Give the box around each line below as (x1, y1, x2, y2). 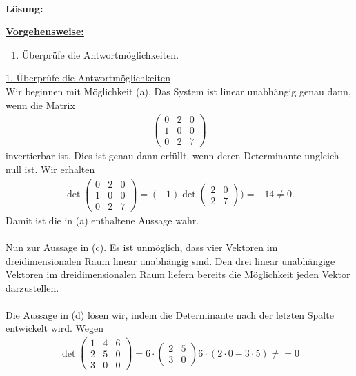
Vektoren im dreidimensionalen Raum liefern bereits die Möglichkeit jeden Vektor (6, 267, 350, 281)
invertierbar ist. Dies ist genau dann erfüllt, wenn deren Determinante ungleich (6, 148, 339, 163)
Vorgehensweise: (6, 24, 84, 39)
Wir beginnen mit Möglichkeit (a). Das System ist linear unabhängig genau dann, (6, 83, 351, 98)
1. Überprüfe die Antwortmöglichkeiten (6, 70, 170, 85)
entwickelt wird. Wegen (6, 321, 103, 335)
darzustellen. (6, 280, 59, 295)
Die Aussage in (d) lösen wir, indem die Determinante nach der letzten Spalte (6, 307, 334, 321)
